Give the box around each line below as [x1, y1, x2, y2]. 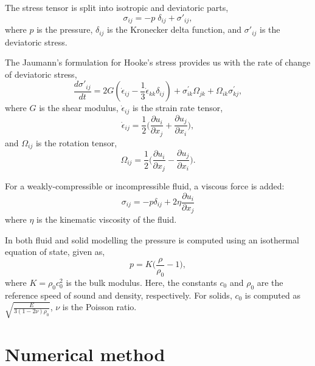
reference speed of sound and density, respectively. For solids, [5, 288, 232, 301]
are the [257, 276, 283, 288]
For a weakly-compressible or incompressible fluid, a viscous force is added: [5, 179, 285, 192]
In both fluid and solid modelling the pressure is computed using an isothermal [5, 233, 300, 246]
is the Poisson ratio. [62, 300, 137, 313]
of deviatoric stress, [5, 67, 77, 80]
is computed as [244, 288, 300, 301]
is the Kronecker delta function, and [107, 23, 242, 36]
